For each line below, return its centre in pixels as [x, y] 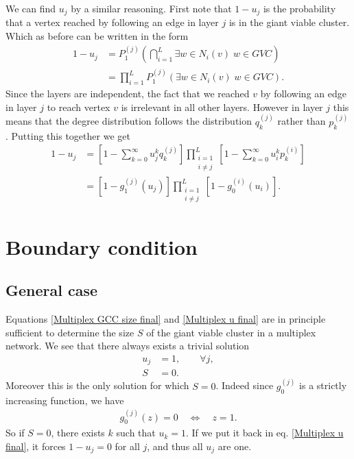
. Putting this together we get [68, 135]
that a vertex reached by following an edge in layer [112, 22]
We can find [31, 8]
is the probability [299, 8]
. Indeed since [245, 385]
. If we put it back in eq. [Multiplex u [265, 433]
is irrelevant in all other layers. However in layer [222, 107]
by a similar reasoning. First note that [151, 8]
